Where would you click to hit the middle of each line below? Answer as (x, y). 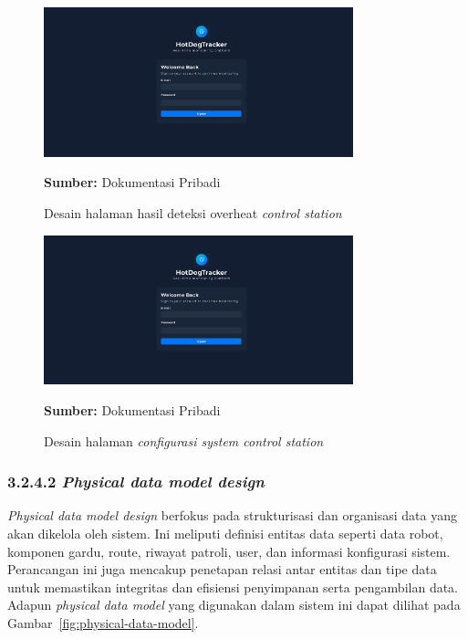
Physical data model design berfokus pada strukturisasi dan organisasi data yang (232, 515)
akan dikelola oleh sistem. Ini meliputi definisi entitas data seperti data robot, (225, 533)
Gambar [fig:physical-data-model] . (103, 622)
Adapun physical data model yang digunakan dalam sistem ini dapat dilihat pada (234, 605)
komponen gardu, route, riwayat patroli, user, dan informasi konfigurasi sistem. (229, 551)
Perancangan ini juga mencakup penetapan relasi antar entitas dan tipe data (222, 569)
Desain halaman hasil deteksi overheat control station (193, 212)
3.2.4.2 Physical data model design (136, 482)
